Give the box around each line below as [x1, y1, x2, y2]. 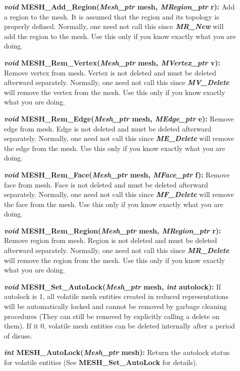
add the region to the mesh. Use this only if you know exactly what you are [4, 30, 236, 41]
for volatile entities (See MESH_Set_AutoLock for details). [4, 357, 198, 367]
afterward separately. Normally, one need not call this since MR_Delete [4, 245, 229, 255]
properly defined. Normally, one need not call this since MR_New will [4, 21, 224, 31]
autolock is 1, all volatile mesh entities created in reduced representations [4, 291, 228, 301]
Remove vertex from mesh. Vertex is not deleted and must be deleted [4, 67, 216, 77]
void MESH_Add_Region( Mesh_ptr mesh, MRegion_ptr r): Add [4, 1, 235, 11]
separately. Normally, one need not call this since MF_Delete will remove [4, 189, 234, 199]
